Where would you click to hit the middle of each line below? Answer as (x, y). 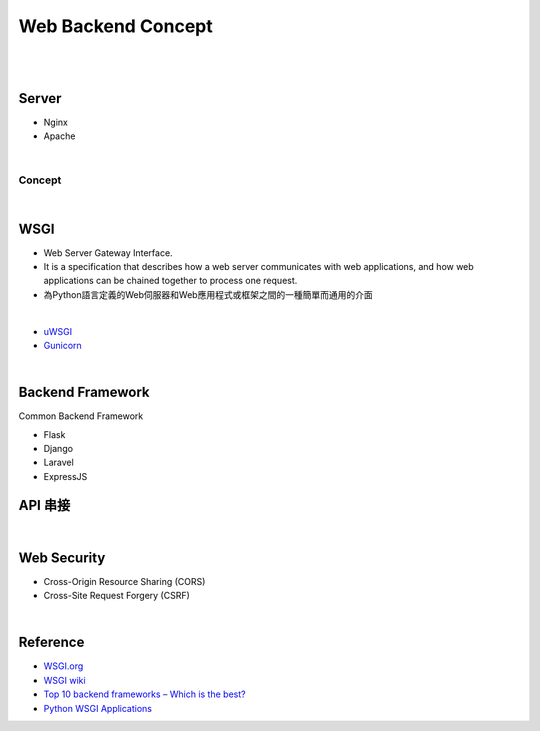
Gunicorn (62, 346)
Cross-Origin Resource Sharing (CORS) (124, 581)
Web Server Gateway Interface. (108, 252)
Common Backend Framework (81, 416)
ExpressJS (65, 476)
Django (58, 449)
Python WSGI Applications (98, 708)
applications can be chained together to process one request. (170, 281)
